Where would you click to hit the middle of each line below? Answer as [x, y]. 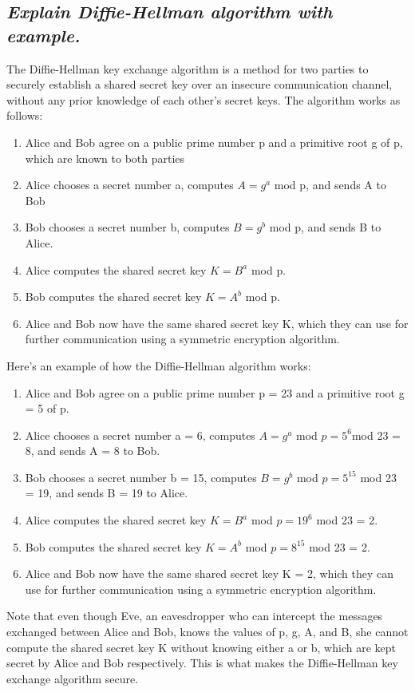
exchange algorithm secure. [73, 678]
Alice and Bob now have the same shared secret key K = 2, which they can [209, 573]
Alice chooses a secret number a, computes [129, 185]
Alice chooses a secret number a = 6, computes [140, 435]
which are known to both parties [105, 158]
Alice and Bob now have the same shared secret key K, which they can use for [217, 323]
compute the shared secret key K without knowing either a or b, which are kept [201, 647]
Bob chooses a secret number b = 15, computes [141, 477]
